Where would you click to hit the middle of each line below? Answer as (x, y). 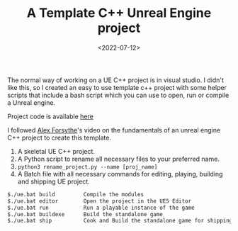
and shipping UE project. (53, 181)
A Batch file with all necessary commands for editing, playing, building (120, 174)
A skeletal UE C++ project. (56, 151)
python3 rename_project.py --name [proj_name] (87, 167)
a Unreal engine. (31, 102)
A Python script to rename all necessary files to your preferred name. (118, 159)
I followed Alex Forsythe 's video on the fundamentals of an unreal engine (114, 130)
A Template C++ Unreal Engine (119, 13)
